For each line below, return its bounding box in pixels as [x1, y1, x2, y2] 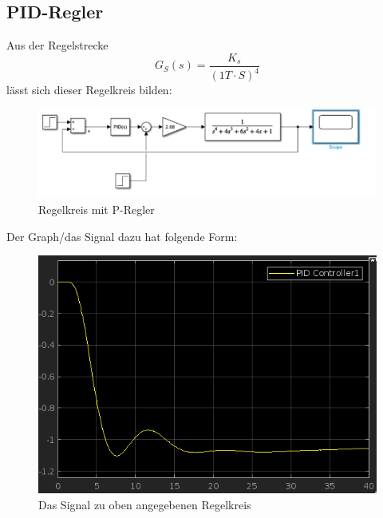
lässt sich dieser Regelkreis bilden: [6, 81, 172, 98]
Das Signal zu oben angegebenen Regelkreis [38, 496, 251, 512]
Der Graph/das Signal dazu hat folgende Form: [6, 227, 238, 244]
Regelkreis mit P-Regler [38, 200, 155, 217]
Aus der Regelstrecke [6, 37, 109, 53]
